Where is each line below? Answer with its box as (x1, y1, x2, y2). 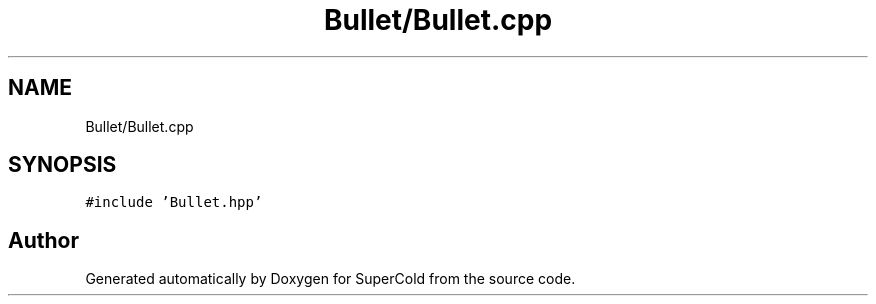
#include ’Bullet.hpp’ (85, 194, 263, 211)
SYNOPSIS (8, 152, 117, 178)
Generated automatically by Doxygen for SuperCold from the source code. (85, 270, 576, 288)
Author (8, 227, 79, 253)
